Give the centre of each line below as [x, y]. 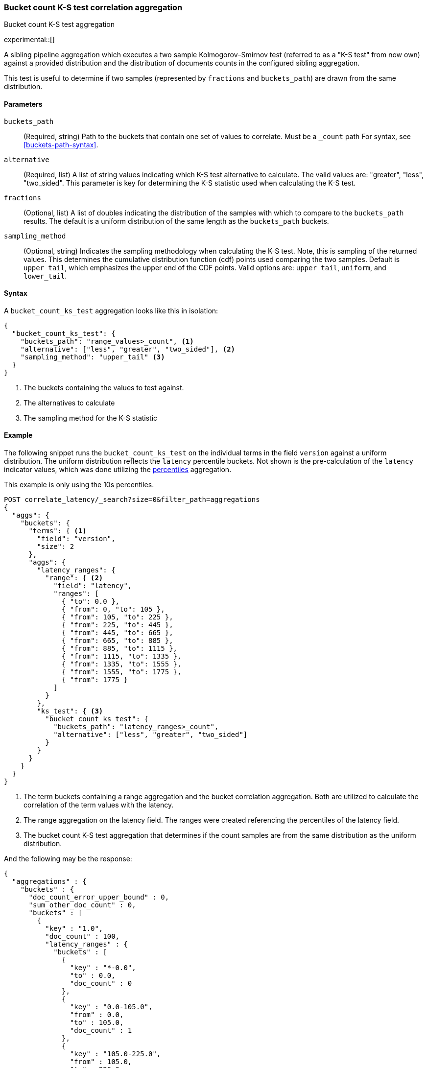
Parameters [23, 104]
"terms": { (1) [58, 531]
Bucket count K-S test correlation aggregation [93, 7]
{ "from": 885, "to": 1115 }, [120, 649]
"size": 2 [56, 547]
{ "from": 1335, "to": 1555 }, [122, 664]
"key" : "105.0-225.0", [115, 1054]
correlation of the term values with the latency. [99, 805]
